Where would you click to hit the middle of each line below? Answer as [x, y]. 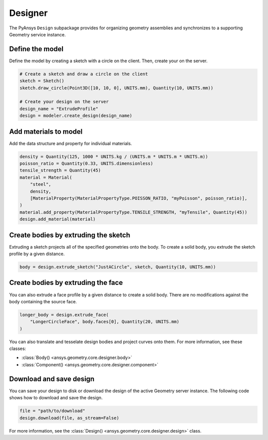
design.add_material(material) [58, 219]
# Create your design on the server [64, 102]
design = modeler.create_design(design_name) [76, 116]
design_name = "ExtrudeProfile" [59, 109]
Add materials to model [46, 132]
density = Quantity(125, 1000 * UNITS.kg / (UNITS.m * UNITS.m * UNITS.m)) [114, 156]
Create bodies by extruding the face [66, 283]
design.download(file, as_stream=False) [69, 418]
